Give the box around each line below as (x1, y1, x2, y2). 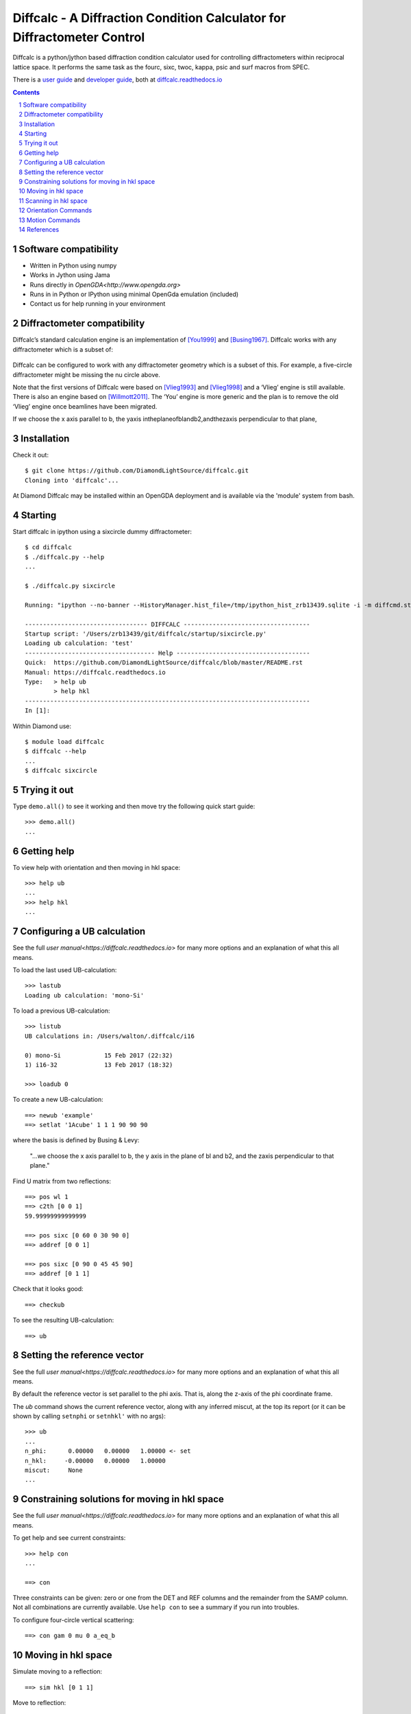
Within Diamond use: (12, 722, 72, 730)
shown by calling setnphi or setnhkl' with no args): (12, 1412, 166, 1421)
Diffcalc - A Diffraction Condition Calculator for (12, 10, 286, 25)
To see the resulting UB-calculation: (12, 1316, 114, 1325)
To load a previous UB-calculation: (12, 1006, 110, 1015)
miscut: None (25, 1466, 83, 1474)
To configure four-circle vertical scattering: (12, 1615, 134, 1624)
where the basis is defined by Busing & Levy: (12, 1136, 140, 1144)
